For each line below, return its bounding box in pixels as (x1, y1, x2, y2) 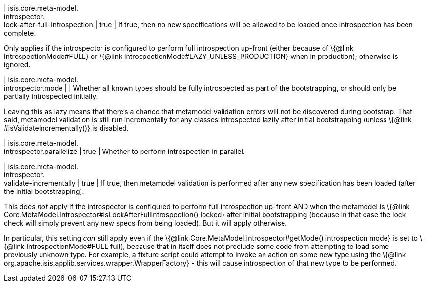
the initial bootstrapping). (4, 187, 84, 195)
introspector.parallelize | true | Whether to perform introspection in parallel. (4, 147, 245, 155)
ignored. (4, 60, 31, 69)
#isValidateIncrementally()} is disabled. (4, 124, 129, 132)
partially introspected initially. (4, 92, 98, 100)
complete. (4, 29, 36, 37)
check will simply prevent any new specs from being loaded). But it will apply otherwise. (4, 219, 287, 227)
